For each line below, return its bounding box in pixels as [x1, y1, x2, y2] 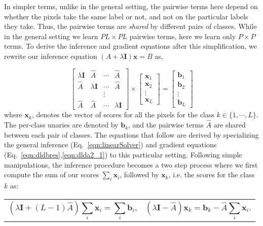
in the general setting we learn [4, 30, 98, 41]
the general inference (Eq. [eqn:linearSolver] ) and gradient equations [4, 139, 217, 150]
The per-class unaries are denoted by [4, 119, 119, 130]
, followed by [120, 169, 159, 180]
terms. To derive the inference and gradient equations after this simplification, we [4, 41, 257, 51]
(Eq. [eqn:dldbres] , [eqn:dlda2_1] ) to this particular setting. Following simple [4, 149, 242, 159]
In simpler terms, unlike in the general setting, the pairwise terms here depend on [4, 1, 258, 11]
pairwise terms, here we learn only [129, 30, 236, 41]
